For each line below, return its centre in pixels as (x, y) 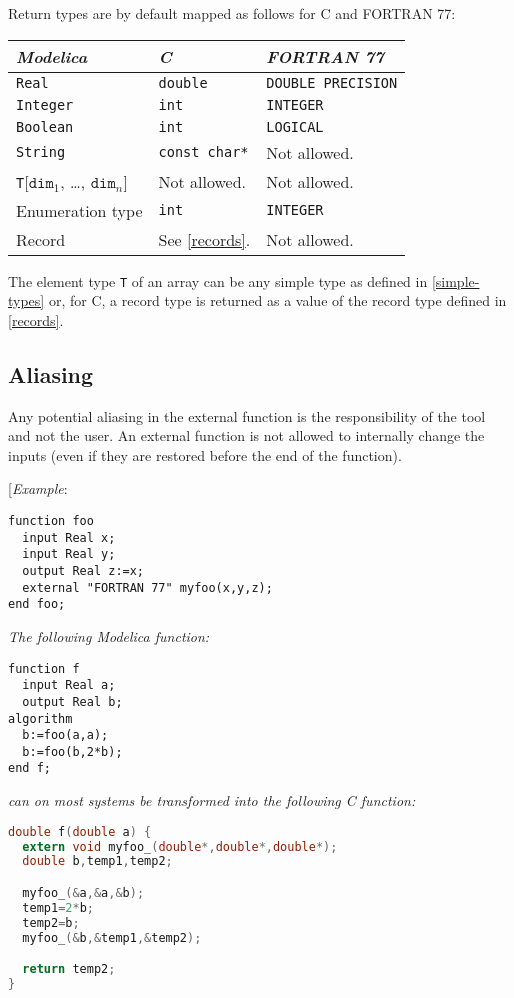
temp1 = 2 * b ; (58, 907)
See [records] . (204, 239)
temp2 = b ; (51, 922)
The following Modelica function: (109, 635)
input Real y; (69, 554)
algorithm (40, 718)
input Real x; (69, 537)
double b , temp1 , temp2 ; (97, 861)
